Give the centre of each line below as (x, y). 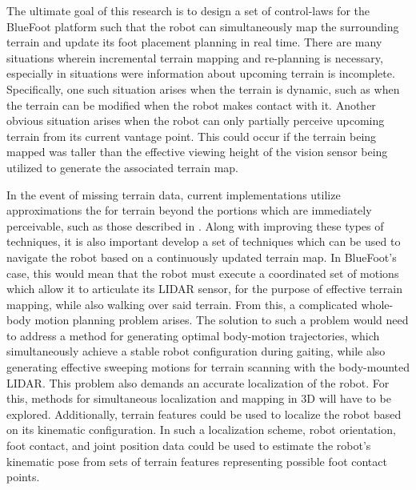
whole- (377, 304)
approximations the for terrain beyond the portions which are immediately (189, 210)
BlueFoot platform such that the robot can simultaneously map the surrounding (203, 26)
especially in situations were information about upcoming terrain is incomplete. (201, 73)
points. (23, 477)
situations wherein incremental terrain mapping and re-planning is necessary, (195, 57)
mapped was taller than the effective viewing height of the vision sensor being (197, 152)
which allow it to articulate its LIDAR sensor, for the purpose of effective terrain (204, 289)
